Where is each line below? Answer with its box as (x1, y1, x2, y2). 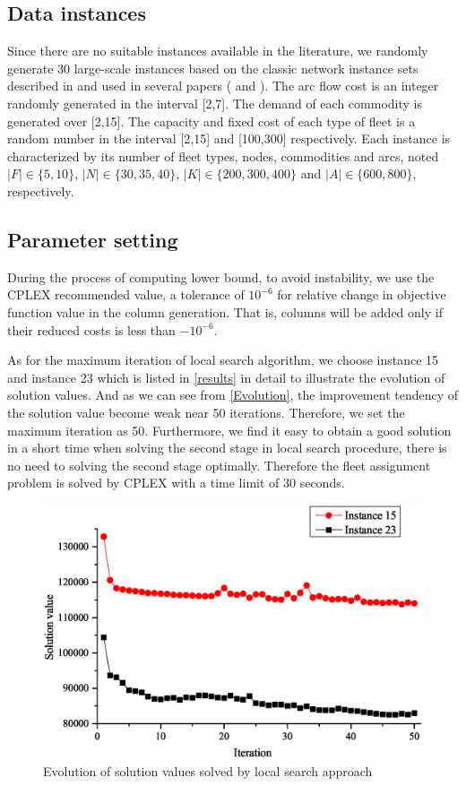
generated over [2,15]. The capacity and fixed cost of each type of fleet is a (7, 111, 416, 130)
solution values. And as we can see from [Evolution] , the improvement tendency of (7, 385, 459, 404)
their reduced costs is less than (7, 320, 176, 339)
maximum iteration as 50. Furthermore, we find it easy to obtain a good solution (7, 420, 452, 439)
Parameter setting (7, 225, 178, 253)
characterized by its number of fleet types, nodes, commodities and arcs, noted (7, 146, 439, 165)
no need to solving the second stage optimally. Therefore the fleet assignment (7, 455, 431, 474)
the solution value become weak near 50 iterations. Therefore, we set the (7, 402, 405, 421)
